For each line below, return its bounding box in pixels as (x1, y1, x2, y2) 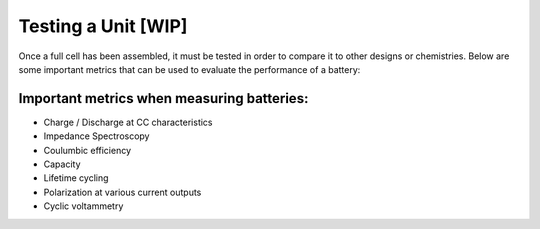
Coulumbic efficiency (43, 144, 132, 156)
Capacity (43, 158, 81, 170)
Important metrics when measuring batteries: (18, 90, 309, 107)
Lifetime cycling (43, 172, 109, 184)
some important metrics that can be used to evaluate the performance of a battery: (18, 63, 361, 75)
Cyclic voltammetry (43, 200, 124, 212)
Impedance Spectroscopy (43, 130, 150, 142)
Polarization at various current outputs (43, 186, 202, 198)
